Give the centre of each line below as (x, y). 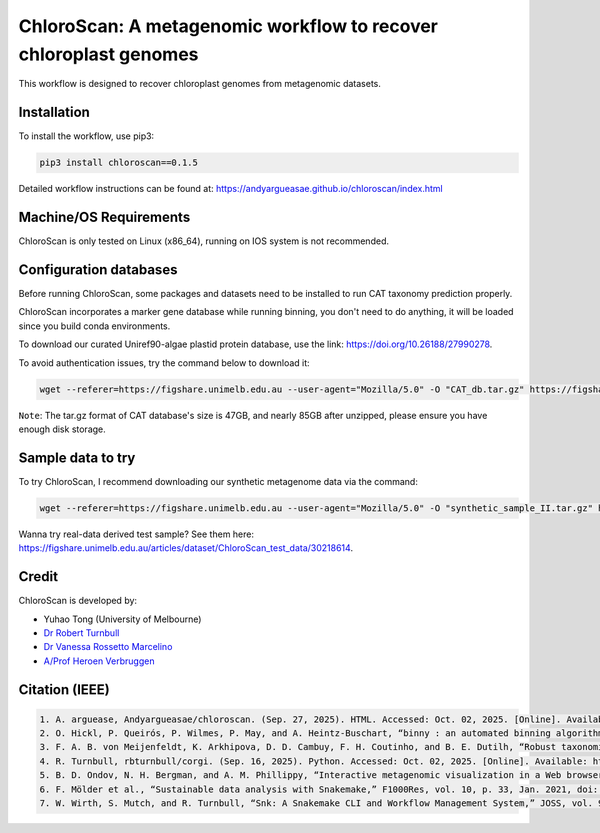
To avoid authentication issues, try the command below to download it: (164, 362)
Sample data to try (77, 457)
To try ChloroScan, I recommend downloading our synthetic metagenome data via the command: (218, 481)
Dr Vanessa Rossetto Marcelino (108, 647)
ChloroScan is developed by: (78, 601)
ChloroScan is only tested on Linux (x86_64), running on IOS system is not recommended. (204, 241)
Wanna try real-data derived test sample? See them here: (136, 534)
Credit (38, 576)
